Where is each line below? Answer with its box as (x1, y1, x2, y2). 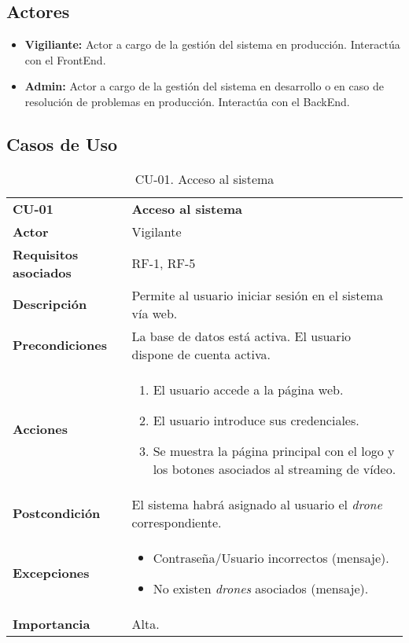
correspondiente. (131, 513, 222, 531)
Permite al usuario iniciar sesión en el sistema (131, 285, 383, 304)
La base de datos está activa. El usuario (131, 326, 352, 345)
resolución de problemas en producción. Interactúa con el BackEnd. (24, 93, 350, 109)
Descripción (13, 295, 87, 314)
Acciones (13, 420, 68, 439)
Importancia (13, 614, 90, 633)
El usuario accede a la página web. (153, 380, 344, 399)
